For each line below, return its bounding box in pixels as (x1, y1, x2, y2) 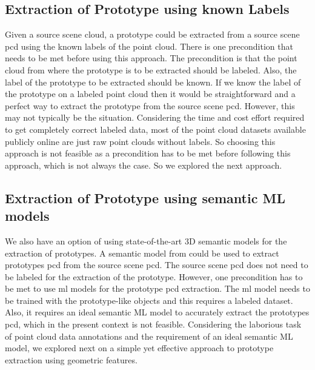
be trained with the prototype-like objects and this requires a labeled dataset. (5, 294, 293, 306)
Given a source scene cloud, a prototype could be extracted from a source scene (5, 28, 300, 41)
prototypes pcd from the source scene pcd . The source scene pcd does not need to (5, 258, 308, 271)
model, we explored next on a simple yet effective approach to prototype (5, 341, 274, 354)
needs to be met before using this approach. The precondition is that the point (5, 52, 297, 64)
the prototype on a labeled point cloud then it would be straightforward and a (5, 87, 296, 100)
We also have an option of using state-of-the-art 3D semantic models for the (5, 234, 287, 247)
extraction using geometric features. (5, 353, 138, 366)
